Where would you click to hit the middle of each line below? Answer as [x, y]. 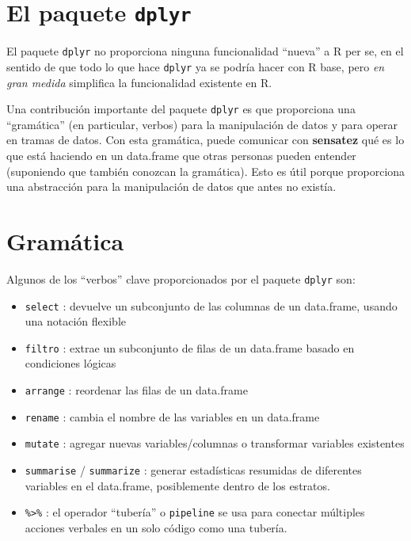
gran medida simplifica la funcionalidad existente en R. [139, 82]
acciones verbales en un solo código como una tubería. [156, 527]
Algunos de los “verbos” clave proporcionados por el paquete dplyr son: [181, 278]
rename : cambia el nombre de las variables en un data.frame [172, 416]
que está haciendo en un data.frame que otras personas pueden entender [181, 155]
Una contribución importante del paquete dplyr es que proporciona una [181, 109]
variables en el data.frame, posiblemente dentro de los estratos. [177, 485]
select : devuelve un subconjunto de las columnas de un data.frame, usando [211, 305]
